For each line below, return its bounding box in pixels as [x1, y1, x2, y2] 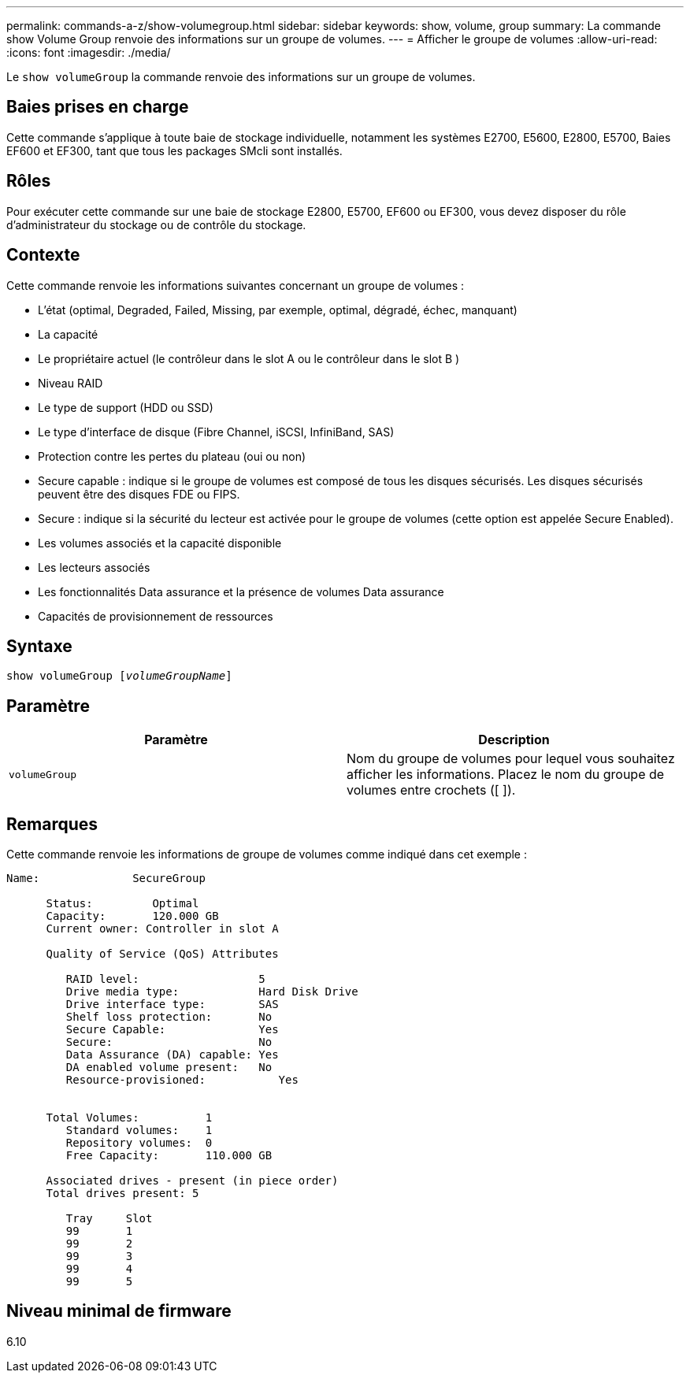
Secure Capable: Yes [65, 1023, 279, 1036]
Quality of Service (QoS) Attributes [46, 947, 279, 961]
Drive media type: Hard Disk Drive [65, 985, 358, 999]
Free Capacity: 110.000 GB [65, 1149, 273, 1162]
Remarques [6, 814, 98, 834]
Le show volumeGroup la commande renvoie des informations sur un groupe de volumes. [6, 70, 476, 83]
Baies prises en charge [6, 97, 189, 117]
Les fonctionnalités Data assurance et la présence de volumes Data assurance [38, 584, 444, 599]
